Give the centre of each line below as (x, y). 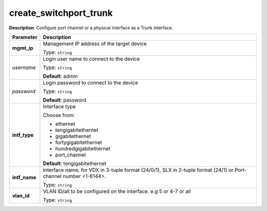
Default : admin (60, 76)
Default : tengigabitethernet (74, 163)
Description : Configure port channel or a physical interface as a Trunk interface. (91, 28)
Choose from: (59, 115)
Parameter (25, 37)
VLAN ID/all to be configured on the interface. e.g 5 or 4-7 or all (117, 191)
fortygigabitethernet (79, 142)
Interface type (59, 106)
